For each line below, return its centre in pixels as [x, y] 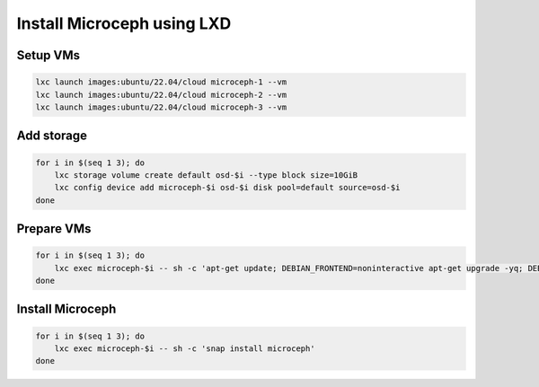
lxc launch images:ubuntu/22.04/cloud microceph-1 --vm [161, 82]
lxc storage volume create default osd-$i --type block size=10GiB [206, 175]
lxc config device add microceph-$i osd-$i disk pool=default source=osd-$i [227, 188]
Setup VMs [49, 55]
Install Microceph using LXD [124, 23]
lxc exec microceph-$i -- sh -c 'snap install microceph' [185, 349]
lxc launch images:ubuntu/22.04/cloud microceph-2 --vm [161, 95]
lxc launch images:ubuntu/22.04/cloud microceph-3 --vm [161, 107]
